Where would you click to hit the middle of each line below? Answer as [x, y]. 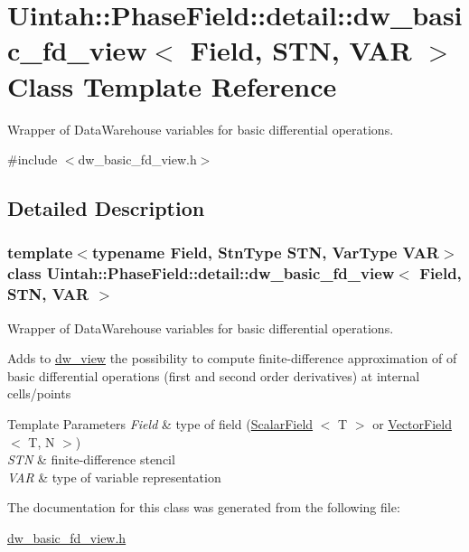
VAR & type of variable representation [114, 477]
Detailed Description [106, 208]
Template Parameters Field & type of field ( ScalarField [160, 423]
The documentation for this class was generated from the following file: [204, 507]
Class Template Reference [172, 85]
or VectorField [412, 423]
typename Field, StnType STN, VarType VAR [265, 253]
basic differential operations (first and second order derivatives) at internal [214, 375]
